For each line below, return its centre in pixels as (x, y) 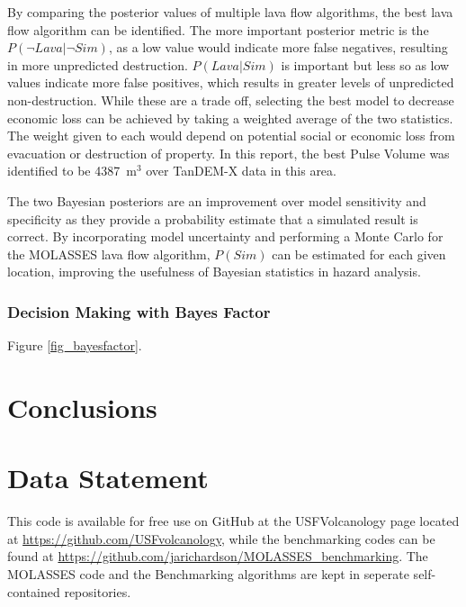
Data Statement (108, 478)
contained (34, 591)
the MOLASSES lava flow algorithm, (109, 254)
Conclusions (82, 407)
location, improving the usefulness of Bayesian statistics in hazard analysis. (214, 272)
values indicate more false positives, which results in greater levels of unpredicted (231, 82)
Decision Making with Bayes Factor (139, 311)
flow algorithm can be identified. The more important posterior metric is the (218, 29)
